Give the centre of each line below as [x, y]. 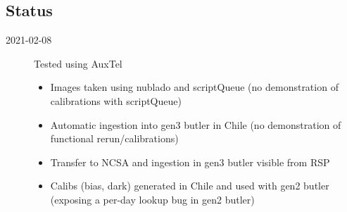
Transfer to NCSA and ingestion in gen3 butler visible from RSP [190, 162]
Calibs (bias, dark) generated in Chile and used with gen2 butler [190, 186]
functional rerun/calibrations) [114, 138]
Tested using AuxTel [78, 63]
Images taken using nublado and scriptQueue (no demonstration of [194, 87]
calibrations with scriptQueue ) [116, 100]
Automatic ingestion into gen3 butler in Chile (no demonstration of [196, 124]
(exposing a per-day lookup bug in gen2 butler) [152, 199]
